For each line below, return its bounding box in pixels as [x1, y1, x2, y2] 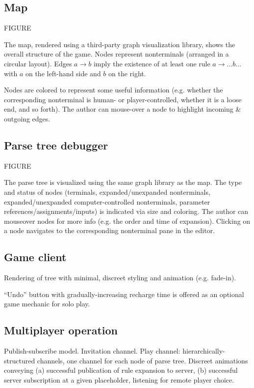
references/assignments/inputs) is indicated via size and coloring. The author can [4, 206, 249, 216]
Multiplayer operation [4, 323, 118, 338]
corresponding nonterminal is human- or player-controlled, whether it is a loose [4, 94, 242, 104]
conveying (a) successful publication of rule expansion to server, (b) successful [4, 365, 238, 375]
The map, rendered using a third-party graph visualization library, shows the [4, 39, 235, 49]
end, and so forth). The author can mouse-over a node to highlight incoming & [4, 104, 241, 114]
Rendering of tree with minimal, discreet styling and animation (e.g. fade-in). [4, 272, 236, 283]
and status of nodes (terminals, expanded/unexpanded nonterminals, [4, 186, 210, 197]
